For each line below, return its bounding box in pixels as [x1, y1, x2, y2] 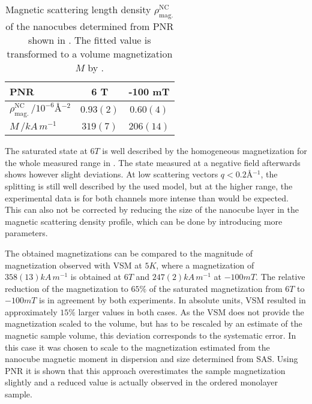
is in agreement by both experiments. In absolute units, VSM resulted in [39, 294, 306, 306]
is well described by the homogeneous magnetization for [102, 144, 307, 157]
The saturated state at [5, 144, 88, 157]
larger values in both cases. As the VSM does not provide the [78, 305, 304, 318]
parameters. [5, 227, 48, 239]
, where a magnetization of [156, 258, 254, 271]
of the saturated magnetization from [149, 282, 283, 294]
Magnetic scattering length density [5, 2, 151, 16]
